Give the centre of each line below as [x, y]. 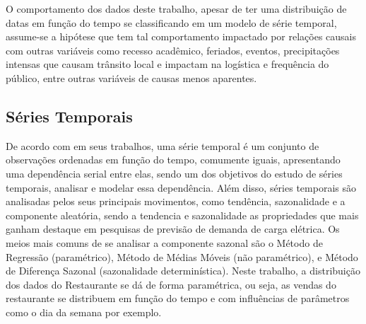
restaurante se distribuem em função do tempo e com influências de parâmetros [178, 298]
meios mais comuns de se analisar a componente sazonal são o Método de [164, 242]
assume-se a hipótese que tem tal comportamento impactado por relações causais [181, 36]
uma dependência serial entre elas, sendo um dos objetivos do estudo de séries [174, 173]
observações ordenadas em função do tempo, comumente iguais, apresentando [173, 160]
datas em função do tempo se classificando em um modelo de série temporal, [171, 22]
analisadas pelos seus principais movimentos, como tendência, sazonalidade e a [176, 201]
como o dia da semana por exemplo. [84, 312]
